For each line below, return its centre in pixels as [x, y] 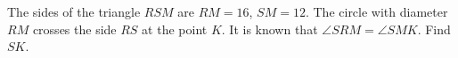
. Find [434, 29]
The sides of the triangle [74, 11]
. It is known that [270, 29]
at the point [175, 29]
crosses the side [74, 29]
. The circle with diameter [376, 11]
